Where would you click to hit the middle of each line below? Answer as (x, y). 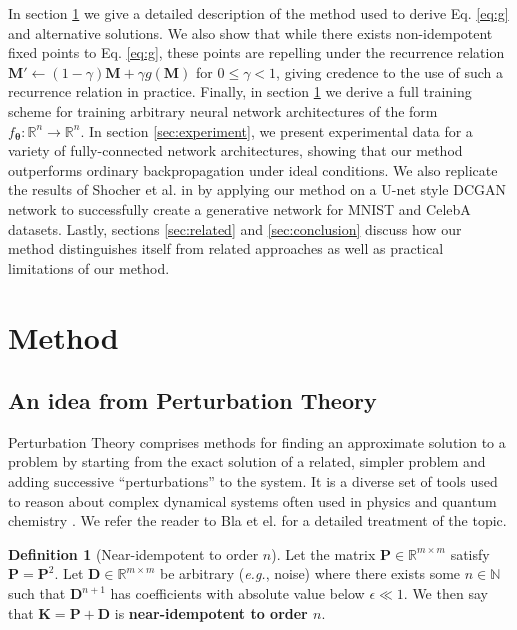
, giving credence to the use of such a (389, 71)
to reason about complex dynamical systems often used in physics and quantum (252, 500)
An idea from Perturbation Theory (192, 400)
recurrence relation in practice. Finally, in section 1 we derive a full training (240, 91)
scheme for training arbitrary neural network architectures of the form (223, 110)
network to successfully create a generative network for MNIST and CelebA (239, 208)
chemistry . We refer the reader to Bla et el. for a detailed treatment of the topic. (257, 520)
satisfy (470, 553)
